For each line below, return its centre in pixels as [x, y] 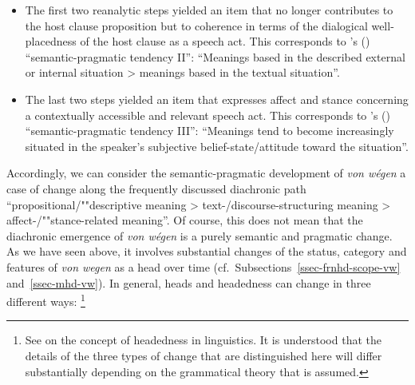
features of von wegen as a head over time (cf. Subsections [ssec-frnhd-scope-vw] [204, 266]
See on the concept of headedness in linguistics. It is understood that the [203, 340]
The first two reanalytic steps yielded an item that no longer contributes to [209, 10]
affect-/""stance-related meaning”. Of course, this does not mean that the [185, 220]
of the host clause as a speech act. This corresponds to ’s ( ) [225, 41]
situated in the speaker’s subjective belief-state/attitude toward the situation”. [217, 146]
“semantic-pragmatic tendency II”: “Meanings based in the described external [215, 56]
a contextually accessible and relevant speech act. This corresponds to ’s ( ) [207, 115]
